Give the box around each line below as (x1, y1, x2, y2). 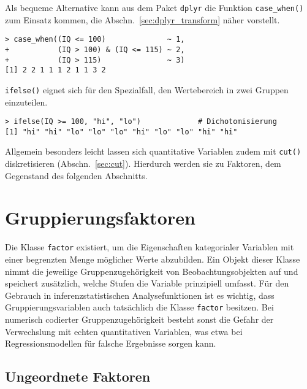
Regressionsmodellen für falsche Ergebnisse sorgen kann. (5, 337, 216, 350)
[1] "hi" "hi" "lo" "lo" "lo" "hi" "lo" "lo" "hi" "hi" (5, 127, 238, 136)
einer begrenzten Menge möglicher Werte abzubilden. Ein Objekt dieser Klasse (5, 253, 300, 266)
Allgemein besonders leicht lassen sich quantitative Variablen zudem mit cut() (5, 145, 301, 158)
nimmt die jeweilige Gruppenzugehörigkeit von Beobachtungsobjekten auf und (5, 264, 298, 277)
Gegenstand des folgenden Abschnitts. (5, 169, 148, 182)
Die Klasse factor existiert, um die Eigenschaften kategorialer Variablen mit (5, 241, 294, 253)
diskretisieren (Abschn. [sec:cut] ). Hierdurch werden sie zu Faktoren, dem (5, 157, 281, 170)
